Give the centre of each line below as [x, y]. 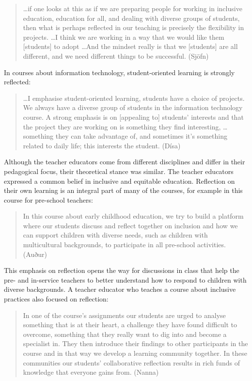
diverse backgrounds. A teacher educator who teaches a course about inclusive [120, 289]
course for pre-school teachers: [48, 199]
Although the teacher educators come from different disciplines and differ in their [125, 162]
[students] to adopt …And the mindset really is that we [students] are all [130, 46]
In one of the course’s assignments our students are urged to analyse [124, 315]
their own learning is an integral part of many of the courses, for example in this [123, 190]
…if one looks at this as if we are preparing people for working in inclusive [133, 8]
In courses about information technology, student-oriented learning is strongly [119, 72]
